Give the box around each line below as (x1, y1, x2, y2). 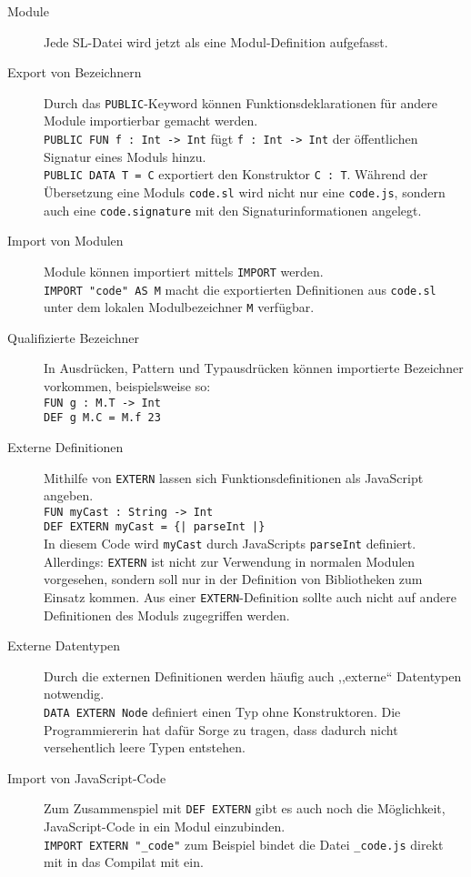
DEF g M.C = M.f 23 (44, 411, 161, 425)
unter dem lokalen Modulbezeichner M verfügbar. (44, 297, 315, 317)
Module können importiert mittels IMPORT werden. (44, 261, 324, 280)
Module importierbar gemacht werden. (44, 111, 258, 130)
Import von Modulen (7, 231, 124, 250)
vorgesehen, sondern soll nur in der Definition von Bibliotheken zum (44, 570, 423, 589)
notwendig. (44, 684, 105, 703)
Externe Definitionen (7, 437, 124, 456)
